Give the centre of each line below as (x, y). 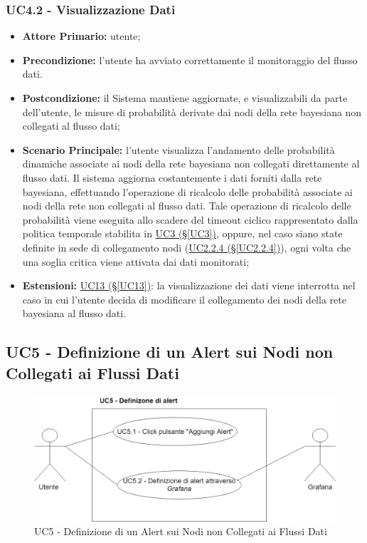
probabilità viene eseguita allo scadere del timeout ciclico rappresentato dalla (190, 219)
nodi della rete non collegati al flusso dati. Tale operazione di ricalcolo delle (187, 206)
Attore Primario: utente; (81, 36)
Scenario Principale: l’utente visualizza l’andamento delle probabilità (179, 149)
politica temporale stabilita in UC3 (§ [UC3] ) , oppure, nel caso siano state (182, 233)
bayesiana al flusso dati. (74, 313)
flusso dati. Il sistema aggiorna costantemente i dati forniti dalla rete (172, 177)
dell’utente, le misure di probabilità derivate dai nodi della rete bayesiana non (192, 112)
